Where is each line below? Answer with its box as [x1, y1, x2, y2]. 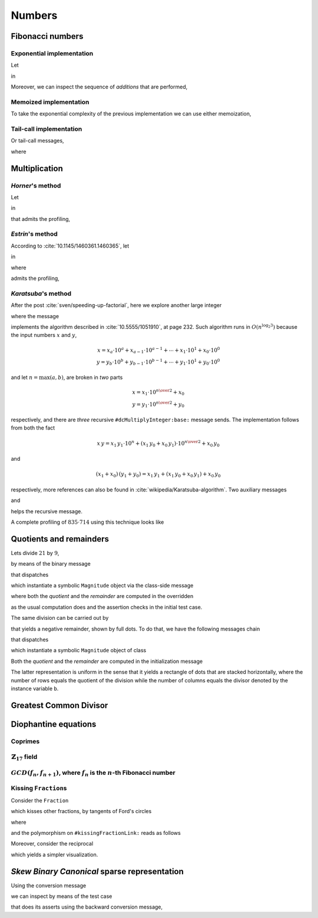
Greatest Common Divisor [11, 700, 108, 710]
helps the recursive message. [11, 507, 82, 515]
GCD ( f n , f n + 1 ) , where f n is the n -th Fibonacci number [11, 768, 176, 778]
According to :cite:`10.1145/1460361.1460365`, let [11, 242, 130, 249]
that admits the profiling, [11, 215, 71, 222]
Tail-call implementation [11, 125, 82, 133]
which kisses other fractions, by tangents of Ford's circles [11, 808, 152, 815]
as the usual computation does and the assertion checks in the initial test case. [11, 603, 203, 610]
